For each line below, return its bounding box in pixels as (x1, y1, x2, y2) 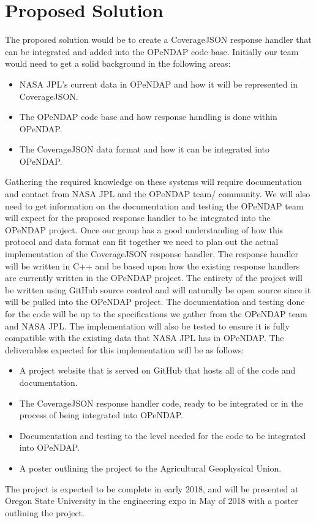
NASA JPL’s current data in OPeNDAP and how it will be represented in (19, 77, 298, 90)
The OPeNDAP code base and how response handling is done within (19, 110, 277, 123)
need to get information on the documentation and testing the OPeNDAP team (5, 199, 304, 212)
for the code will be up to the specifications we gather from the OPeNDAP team (5, 307, 307, 320)
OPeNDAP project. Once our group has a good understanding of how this (5, 223, 284, 236)
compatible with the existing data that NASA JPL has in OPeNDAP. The (5, 331, 284, 344)
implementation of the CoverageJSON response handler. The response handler (5, 247, 299, 260)
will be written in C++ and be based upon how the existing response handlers (5, 259, 300, 272)
